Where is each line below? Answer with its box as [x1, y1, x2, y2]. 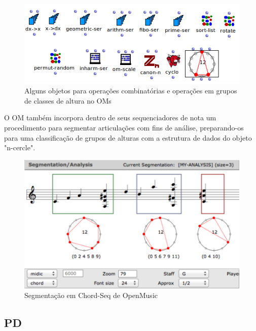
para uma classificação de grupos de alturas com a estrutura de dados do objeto [4, 132, 252, 143]
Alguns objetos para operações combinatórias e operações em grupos [24, 85, 237, 96]
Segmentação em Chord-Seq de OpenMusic [24, 290, 158, 301]
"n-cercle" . [4, 142, 35, 153]
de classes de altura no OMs [24, 95, 112, 106]
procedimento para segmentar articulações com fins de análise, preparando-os [4, 122, 244, 133]
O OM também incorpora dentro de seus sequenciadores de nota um [4, 112, 216, 123]
